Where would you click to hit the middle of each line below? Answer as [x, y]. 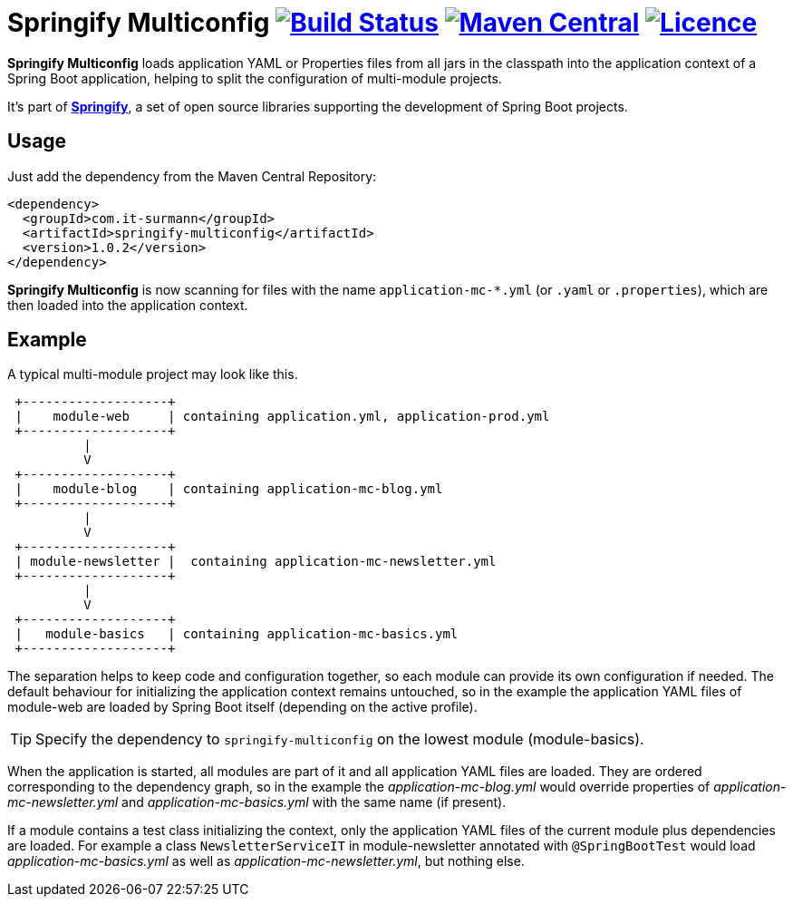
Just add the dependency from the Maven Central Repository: [192, 176]
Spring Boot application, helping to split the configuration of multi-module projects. [255, 78]
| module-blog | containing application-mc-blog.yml [229, 489]
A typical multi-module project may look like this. [153, 374]
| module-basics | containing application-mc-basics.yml [237, 634]
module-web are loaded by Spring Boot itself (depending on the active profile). [242, 707]
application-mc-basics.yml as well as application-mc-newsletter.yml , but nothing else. [266, 861]
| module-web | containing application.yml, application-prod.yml [282, 417]
